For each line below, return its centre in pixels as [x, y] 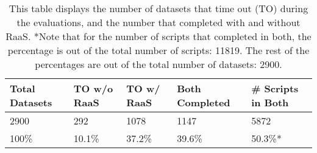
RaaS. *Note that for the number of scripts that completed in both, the [158, 36]
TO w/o [93, 88]
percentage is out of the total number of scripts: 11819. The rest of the [158, 50]
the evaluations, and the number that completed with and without [158, 22]
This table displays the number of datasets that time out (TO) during [158, 8]
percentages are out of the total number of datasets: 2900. [158, 64]
